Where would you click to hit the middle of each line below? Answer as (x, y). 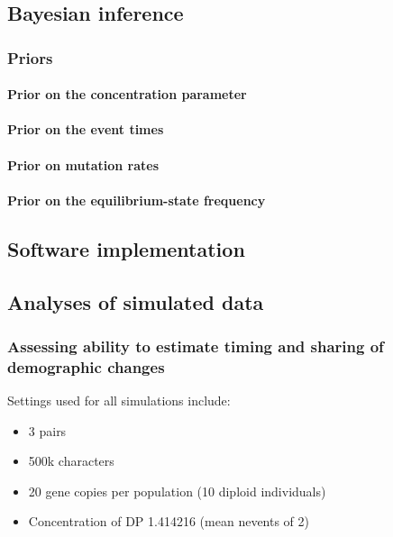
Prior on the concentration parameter (127, 94)
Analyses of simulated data (136, 301)
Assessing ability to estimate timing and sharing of (196, 346)
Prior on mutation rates (83, 164)
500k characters (71, 461)
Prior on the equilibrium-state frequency (137, 200)
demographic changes (86, 366)
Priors (30, 57)
